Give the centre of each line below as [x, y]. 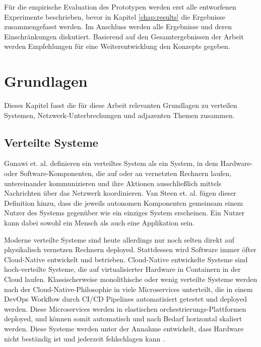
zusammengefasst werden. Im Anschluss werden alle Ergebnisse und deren [118, 26]
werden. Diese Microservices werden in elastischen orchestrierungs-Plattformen [125, 308]
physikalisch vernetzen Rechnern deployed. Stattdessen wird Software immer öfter [130, 249]
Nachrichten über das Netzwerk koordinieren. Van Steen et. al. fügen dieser [120, 193]
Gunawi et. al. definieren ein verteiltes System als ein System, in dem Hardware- [128, 163]
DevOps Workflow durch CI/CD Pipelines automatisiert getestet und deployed [126, 299]
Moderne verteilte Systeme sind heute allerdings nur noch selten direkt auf [119, 239]
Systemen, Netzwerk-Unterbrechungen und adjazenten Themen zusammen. [119, 115]
